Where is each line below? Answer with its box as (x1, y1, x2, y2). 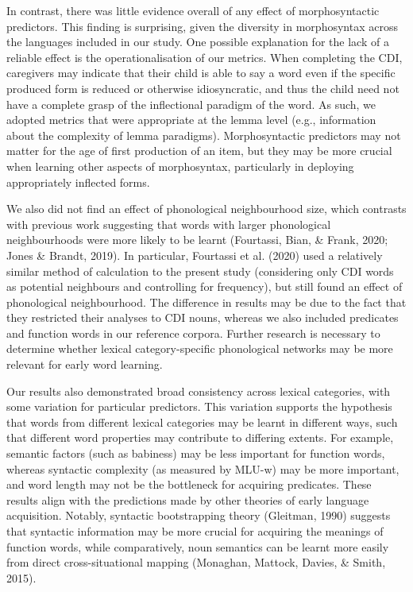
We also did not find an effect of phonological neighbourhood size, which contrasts (6, 200, 407, 217)
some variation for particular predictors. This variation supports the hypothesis (6, 398, 392, 415)
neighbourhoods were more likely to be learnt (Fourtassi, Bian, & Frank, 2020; (6, 231, 388, 248)
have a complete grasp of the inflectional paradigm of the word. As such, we (6, 95, 376, 112)
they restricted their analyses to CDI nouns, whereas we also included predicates (6, 309, 399, 326)
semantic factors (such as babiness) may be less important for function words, (6, 445, 385, 462)
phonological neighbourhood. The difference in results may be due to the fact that (6, 293, 407, 310)
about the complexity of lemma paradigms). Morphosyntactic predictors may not (6, 126, 401, 143)
